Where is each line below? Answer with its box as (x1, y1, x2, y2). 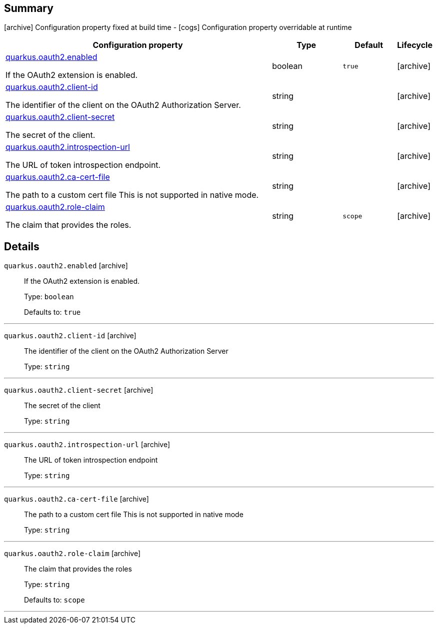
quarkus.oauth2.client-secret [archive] (4, 386, 153, 395)
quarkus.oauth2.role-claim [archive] (4, 549, 141, 558)
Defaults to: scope (24, 596, 85, 605)
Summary (4, 2, 53, 14)
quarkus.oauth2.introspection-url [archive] (4, 440, 170, 449)
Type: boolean (24, 292, 74, 301)
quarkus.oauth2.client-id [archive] (4, 331, 136, 340)
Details (4, 240, 39, 253)
